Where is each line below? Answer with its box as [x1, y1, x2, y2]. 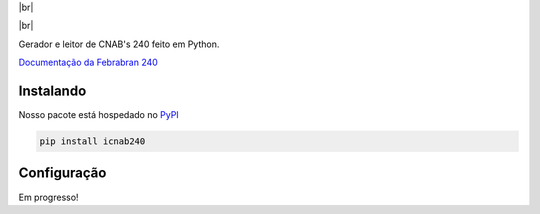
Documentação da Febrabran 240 [18, 56, 159, 69]
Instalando [18, 82, 87, 99]
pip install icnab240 [39, 136, 146, 147]
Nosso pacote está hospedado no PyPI [18, 109, 179, 121]
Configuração [18, 165, 107, 182]
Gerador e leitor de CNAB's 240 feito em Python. [18, 38, 220, 50]
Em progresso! [18, 191, 79, 203]
